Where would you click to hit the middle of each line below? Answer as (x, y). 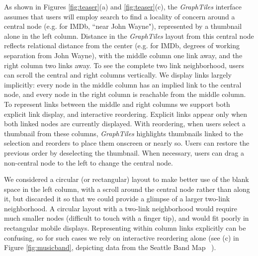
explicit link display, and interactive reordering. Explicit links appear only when (126, 114)
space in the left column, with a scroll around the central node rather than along (127, 189)
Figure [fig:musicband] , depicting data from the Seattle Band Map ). (110, 247)
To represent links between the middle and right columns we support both (117, 104)
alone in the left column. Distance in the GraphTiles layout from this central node (129, 36)
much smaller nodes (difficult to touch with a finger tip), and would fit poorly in (127, 218)
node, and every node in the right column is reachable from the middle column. (125, 94)
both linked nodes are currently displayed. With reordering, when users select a (125, 124)
